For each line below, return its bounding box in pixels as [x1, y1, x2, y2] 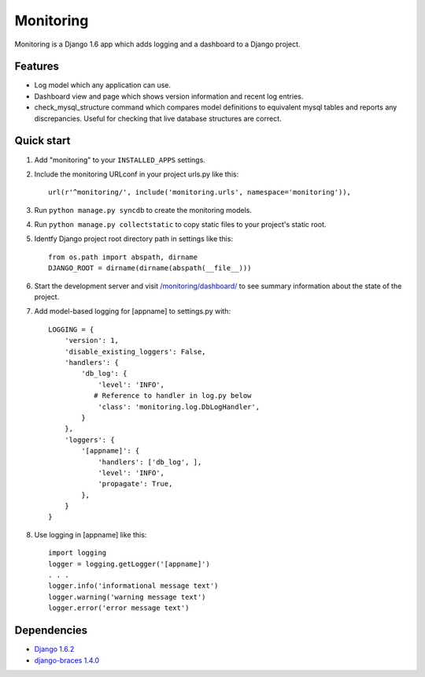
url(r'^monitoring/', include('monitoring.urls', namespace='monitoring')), [48, 188, 352, 197]
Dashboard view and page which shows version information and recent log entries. [34, 91, 304, 101]
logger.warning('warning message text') [48, 592, 206, 601]
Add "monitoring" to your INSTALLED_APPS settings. [34, 154, 206, 165]
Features [14, 60, 59, 73]
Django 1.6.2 [34, 645, 75, 654]
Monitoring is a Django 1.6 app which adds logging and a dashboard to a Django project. [14, 39, 301, 49]
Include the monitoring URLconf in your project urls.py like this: [34, 169, 239, 179]
